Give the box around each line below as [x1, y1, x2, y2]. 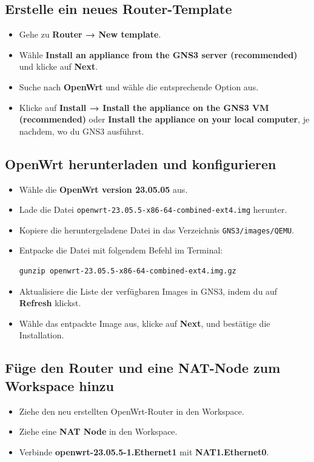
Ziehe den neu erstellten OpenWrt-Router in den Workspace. [19, 404, 244, 417]
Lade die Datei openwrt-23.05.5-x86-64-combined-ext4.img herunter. [19, 203, 287, 216]
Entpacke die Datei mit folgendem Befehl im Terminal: [19, 244, 223, 256]
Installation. [19, 329, 64, 341]
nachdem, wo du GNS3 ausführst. [19, 124, 144, 137]
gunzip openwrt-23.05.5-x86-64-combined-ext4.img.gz [19, 267, 236, 276]
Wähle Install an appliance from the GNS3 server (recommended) [19, 48, 298, 61]
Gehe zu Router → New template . [19, 28, 161, 41]
